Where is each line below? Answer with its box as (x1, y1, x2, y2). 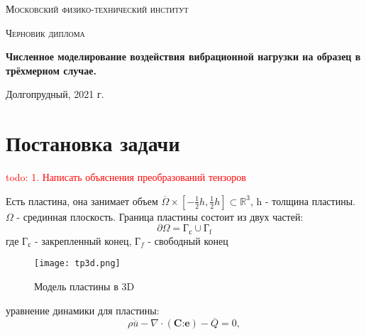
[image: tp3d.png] (34, 258, 121, 269)
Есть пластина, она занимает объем (6, 193, 158, 208)
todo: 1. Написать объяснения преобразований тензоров (6, 170, 246, 185)
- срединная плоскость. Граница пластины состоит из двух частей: (16, 209, 304, 224)
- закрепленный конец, (34, 233, 132, 248)
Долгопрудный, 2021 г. (6, 87, 104, 101)
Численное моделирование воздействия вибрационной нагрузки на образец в (6, 49, 361, 64)
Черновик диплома (6, 25, 85, 40)
